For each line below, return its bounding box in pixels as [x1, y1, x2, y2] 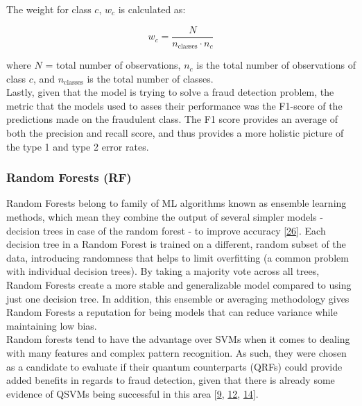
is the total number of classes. [87, 71, 214, 85]
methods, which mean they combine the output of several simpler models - [6, 210, 323, 224]
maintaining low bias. [6, 318, 97, 332]
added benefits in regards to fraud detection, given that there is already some [6, 373, 335, 387]
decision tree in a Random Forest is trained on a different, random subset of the [6, 237, 346, 251]
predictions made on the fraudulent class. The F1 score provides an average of [6, 112, 338, 126]
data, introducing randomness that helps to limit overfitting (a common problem [6, 250, 349, 264]
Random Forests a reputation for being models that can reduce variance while [6, 305, 338, 319]
